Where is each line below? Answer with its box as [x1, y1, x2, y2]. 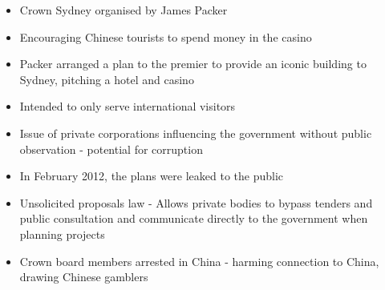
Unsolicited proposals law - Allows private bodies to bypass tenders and [19, 194, 373, 211]
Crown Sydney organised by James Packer [19, 2, 228, 18]
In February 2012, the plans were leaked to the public [19, 167, 284, 184]
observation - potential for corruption [19, 140, 203, 157]
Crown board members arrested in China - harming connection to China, [19, 252, 379, 269]
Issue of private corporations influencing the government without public [19, 124, 372, 141]
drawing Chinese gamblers [19, 268, 148, 285]
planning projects [19, 225, 105, 242]
